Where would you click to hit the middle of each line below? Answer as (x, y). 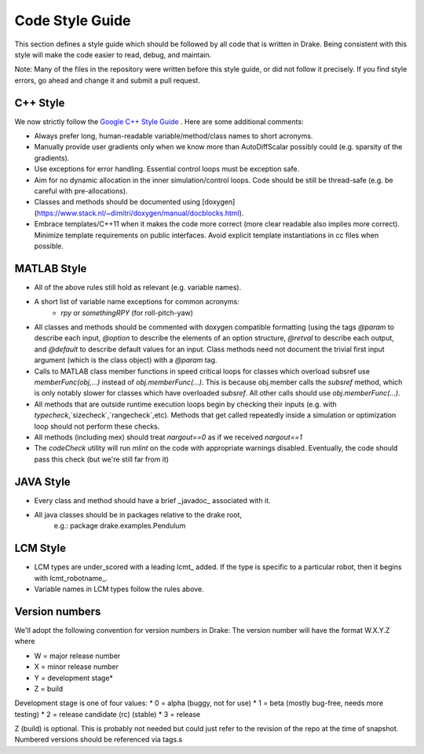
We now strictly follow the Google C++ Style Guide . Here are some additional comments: (159, 121)
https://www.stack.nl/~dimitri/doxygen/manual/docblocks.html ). (140, 213)
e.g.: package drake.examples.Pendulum (120, 526)
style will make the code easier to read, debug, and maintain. (113, 54)
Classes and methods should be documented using (117, 202)
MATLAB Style (51, 268)
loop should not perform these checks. (97, 426)
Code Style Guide (73, 20)
